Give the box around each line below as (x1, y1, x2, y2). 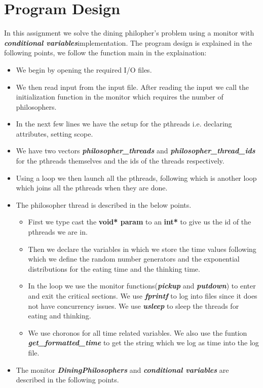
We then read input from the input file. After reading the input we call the (16, 81, 249, 92)
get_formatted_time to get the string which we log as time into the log (28, 337, 259, 348)
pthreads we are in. (28, 227, 88, 237)
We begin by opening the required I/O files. (16, 64, 152, 75)
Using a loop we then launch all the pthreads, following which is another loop (16, 172, 257, 183)
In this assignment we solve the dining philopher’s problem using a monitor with (4, 27, 254, 38)
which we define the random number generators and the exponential (28, 253, 240, 264)
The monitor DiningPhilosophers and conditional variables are (16, 364, 229, 375)
